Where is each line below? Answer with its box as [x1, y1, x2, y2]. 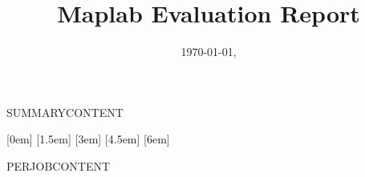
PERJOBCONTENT [6, 157, 111, 174]
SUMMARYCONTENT [6, 103, 124, 120]
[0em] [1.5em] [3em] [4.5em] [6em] [6, 131, 170, 147]
